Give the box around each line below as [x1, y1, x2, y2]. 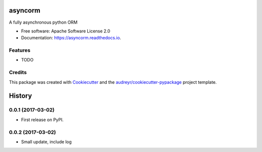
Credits [9, 69, 27, 76]
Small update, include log [21, 138, 72, 145]
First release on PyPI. [21, 117, 64, 122]
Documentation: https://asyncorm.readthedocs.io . [21, 35, 121, 41]
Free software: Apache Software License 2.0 [21, 28, 111, 34]
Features [9, 47, 31, 54]
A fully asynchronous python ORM [9, 19, 78, 25]
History [9, 92, 33, 100]
